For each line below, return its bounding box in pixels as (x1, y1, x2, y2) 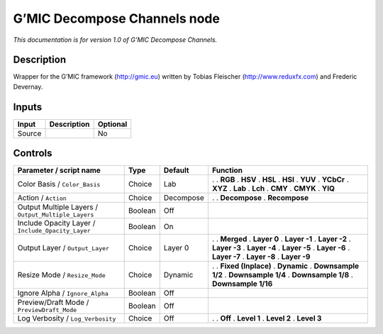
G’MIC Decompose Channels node (13, 11, 220, 26)
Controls (13, 147, 52, 160)
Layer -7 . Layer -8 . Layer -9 (211, 252, 311, 262)
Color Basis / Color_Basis (17, 179, 101, 189)
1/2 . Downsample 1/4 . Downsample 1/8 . (211, 270, 354, 280)
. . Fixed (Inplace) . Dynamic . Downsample (211, 261, 360, 271)
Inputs (13, 101, 43, 113)
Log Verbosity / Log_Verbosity (17, 313, 116, 323)
